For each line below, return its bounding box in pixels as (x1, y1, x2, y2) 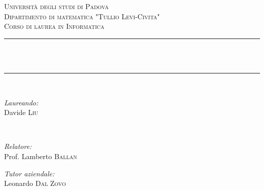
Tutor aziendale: (4, 168, 55, 178)
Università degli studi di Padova (4, 1, 109, 11)
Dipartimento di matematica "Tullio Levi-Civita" (4, 11, 160, 21)
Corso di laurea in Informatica (4, 21, 105, 31)
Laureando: (4, 97, 39, 107)
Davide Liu (4, 107, 39, 118)
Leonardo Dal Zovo (4, 178, 66, 188)
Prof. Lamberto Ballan (4, 150, 77, 161)
